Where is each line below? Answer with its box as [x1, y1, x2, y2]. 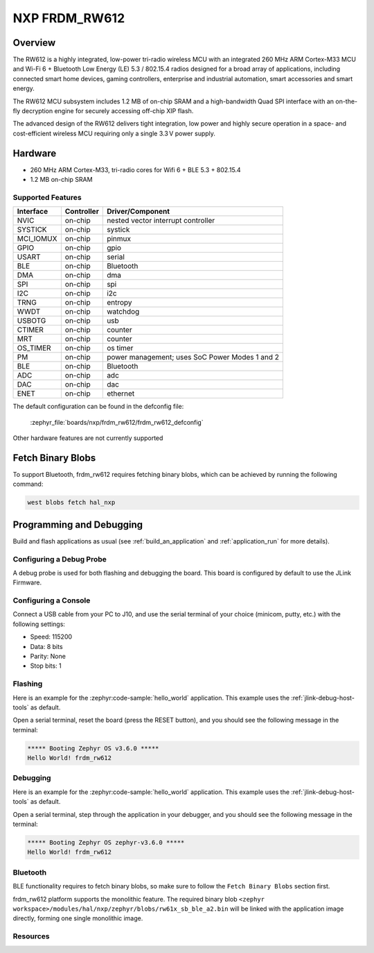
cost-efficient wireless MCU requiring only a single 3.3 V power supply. [12, 129, 216, 137]
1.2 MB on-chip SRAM [30, 176, 93, 184]
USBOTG [17, 316, 46, 326]
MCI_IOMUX [17, 234, 57, 244]
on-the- [335, 97, 358, 106]
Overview [12, 37, 56, 49]
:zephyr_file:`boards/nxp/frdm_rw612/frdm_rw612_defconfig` [30, 418, 204, 426]
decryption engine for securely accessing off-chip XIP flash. [21, 107, 194, 115]
